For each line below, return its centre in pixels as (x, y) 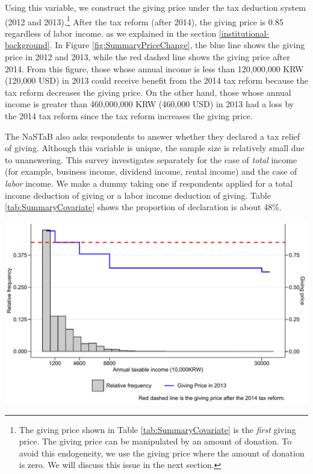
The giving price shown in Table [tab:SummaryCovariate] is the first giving (157, 429)
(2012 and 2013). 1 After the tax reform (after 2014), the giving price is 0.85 (144, 20)
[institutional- (244, 33)
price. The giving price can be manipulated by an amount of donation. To (155, 441)
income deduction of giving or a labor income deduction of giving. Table (138, 195)
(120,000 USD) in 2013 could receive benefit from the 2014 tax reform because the (157, 80)
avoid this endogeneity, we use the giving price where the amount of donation (162, 453)
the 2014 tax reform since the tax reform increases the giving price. (129, 116)
